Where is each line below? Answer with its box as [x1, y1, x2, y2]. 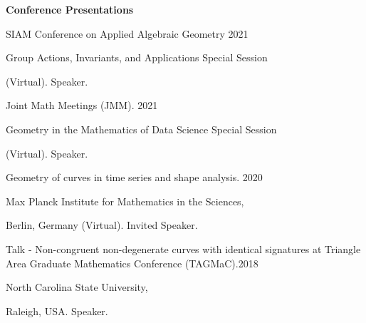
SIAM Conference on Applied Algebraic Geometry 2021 [6, 26, 249, 41]
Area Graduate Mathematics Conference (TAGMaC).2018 [6, 255, 258, 270]
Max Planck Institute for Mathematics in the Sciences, [6, 193, 244, 208]
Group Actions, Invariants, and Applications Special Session [6, 50, 268, 65]
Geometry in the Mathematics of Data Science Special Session [6, 121, 277, 136]
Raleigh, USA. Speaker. [6, 303, 108, 318]
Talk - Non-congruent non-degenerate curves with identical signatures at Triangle [6, 241, 361, 256]
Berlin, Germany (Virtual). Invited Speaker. [6, 217, 198, 232]
